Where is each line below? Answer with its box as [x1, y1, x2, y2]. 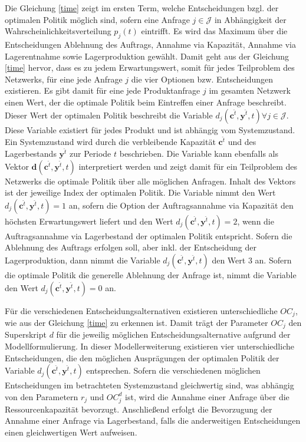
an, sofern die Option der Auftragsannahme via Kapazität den [68, 199, 294, 211]
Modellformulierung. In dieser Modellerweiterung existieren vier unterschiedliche [5, 340, 294, 352]
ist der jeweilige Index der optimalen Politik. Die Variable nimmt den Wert [5, 186, 276, 199]
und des [228, 135, 256, 147]
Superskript [5, 328, 47, 341]
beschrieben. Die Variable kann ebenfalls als [119, 147, 278, 160]
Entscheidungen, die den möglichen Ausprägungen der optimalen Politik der [5, 351, 279, 364]
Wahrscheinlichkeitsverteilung [5, 25, 111, 37]
